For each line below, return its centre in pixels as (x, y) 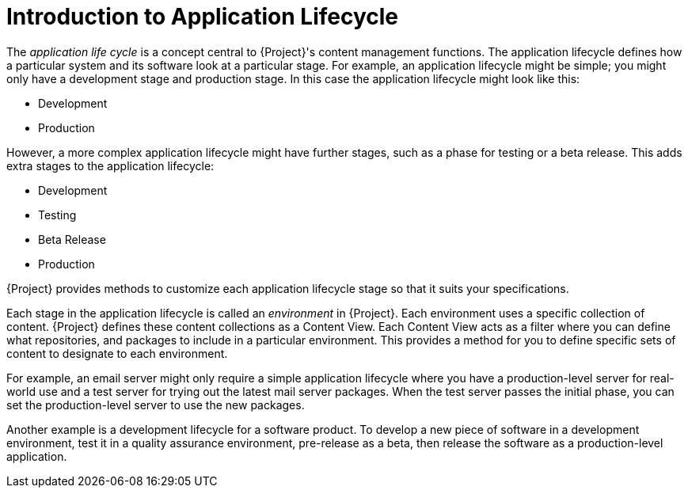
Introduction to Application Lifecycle (203, 17)
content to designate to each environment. (117, 353)
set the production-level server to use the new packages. (156, 405)
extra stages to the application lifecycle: (110, 165)
